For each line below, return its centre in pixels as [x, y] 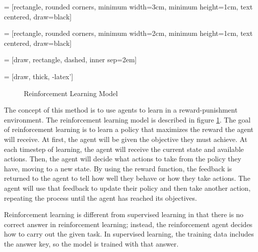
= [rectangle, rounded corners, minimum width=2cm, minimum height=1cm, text [129, 33]
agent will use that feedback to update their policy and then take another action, [127, 188]
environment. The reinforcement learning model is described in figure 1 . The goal [128, 119]
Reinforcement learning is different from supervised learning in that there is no [124, 214]
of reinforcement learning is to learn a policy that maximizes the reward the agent [129, 129]
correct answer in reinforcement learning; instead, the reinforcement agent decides [128, 224]
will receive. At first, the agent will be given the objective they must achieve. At [126, 139]
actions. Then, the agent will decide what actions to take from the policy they [123, 159]
